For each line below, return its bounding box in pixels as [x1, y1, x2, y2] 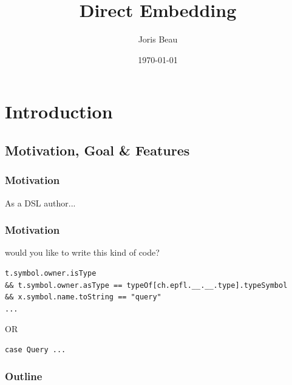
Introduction [5, 99, 113, 124]
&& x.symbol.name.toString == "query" [5, 293, 161, 302]
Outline [5, 369, 42, 384]
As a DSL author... [5, 196, 76, 209]
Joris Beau [138, 33, 178, 46]
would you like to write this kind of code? [5, 246, 160, 259]
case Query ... [5, 345, 66, 354]
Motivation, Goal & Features [5, 140, 190, 159]
